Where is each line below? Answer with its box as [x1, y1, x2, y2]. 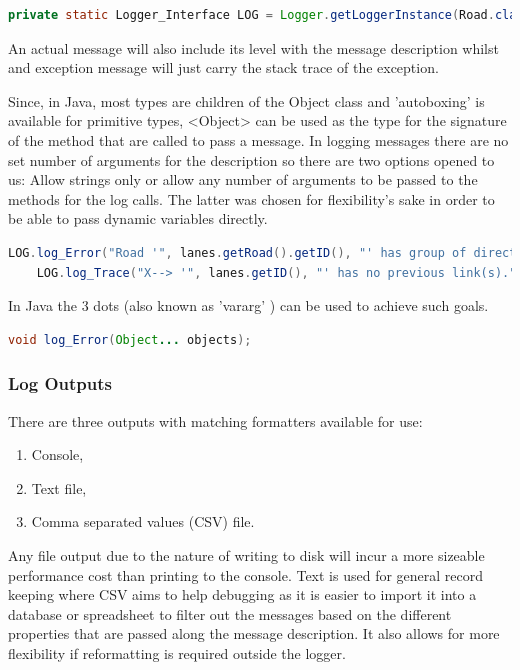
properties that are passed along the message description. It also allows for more [8, 623, 500, 644]
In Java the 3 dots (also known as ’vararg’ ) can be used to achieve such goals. [8, 295, 489, 316]
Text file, [31, 477, 87, 498]
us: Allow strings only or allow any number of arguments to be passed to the [8, 169, 478, 190]
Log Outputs [8, 371, 112, 396]
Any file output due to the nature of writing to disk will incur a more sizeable [8, 544, 485, 565]
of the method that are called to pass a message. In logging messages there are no [8, 129, 509, 150]
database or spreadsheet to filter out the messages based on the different [8, 603, 452, 624]
